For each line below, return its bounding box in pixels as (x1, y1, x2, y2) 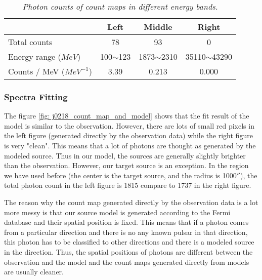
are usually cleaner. (4, 266, 64, 277)
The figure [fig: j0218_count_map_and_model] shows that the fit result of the (4, 110, 249, 121)
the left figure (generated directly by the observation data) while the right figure (4, 130, 253, 141)
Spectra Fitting (4, 90, 68, 103)
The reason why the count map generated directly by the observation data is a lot (4, 196, 258, 207)
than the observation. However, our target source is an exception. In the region (4, 160, 249, 171)
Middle (144, 21, 172, 32)
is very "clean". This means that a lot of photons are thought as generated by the (4, 140, 256, 150)
